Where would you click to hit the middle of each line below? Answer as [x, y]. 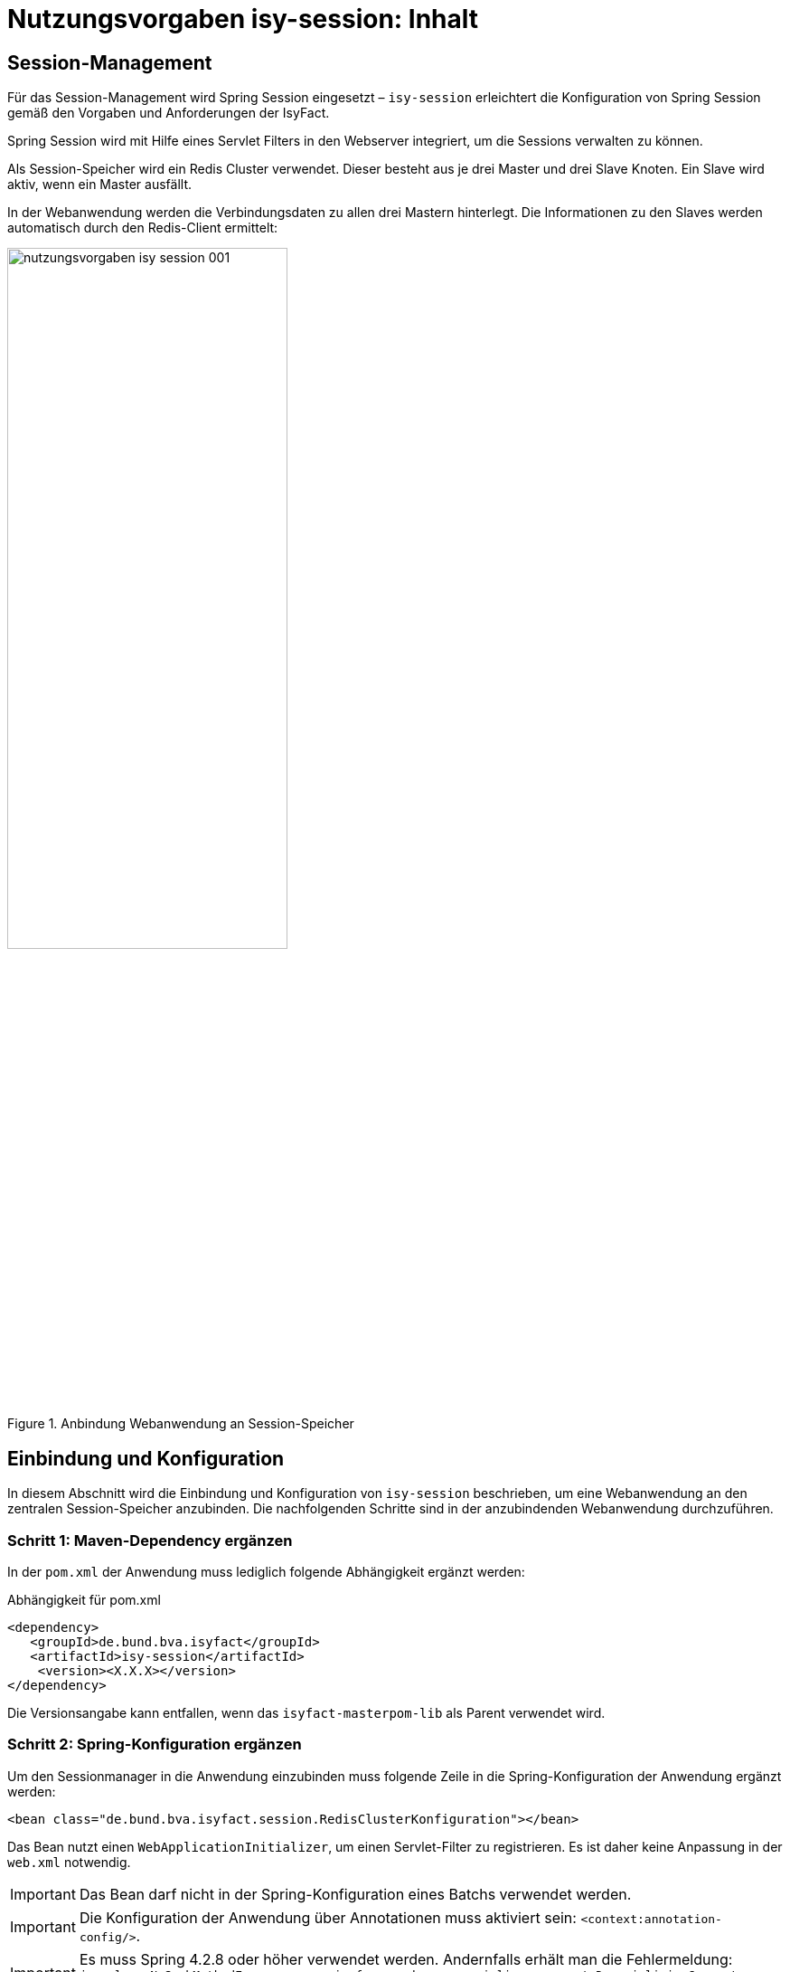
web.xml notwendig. [69, 1862]
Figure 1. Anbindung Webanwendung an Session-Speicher [181, 1424]
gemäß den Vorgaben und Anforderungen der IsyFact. [169, 113]
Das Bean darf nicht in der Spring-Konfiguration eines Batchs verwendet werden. [355, 1894]
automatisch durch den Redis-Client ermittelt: [143, 228]
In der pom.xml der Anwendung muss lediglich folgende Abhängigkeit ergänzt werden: [266, 1571]
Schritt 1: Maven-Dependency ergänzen [150, 1540]
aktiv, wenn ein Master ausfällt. [100, 185]
